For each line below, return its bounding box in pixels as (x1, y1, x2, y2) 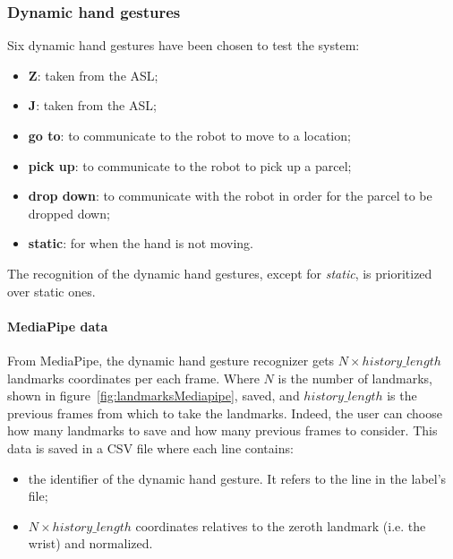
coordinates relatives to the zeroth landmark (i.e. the (135, 516, 426, 535)
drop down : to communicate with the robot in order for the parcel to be (28, 186, 432, 205)
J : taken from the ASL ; (28, 96, 157, 115)
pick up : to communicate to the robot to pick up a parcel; (28, 156, 352, 175)
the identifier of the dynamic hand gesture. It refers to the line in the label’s (28, 469, 447, 487)
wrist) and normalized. (28, 534, 153, 553)
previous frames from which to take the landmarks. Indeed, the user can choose (7, 403, 442, 422)
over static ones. (7, 281, 96, 300)
